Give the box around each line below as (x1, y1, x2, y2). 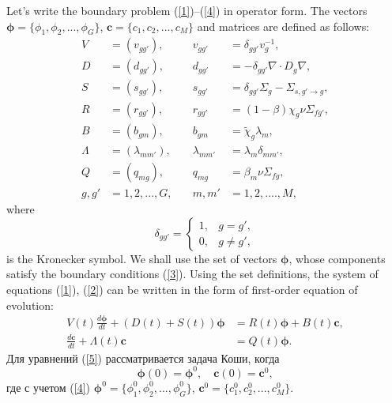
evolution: (6, 296, 54, 313)
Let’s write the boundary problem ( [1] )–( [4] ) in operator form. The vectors (6, 2, 367, 18)
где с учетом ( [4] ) (6, 379, 91, 395)
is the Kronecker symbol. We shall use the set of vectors (6, 250, 277, 266)
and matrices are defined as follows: (197, 17, 370, 34)
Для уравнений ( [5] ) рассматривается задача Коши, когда (6, 349, 280, 366)
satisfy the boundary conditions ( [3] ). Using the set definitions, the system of (6, 266, 379, 282)
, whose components (288, 250, 386, 266)
